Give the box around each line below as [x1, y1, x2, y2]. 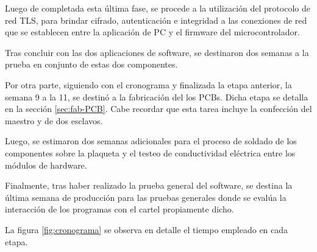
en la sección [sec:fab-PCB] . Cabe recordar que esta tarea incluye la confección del [5, 102, 312, 115]
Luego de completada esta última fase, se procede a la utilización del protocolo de [5, 2, 310, 14]
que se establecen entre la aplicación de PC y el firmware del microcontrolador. [5, 26, 300, 38]
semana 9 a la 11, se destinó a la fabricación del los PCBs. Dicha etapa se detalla [5, 90, 308, 103]
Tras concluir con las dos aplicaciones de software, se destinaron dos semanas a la [5, 46, 309, 58]
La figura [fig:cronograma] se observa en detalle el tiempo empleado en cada [5, 223, 288, 236]
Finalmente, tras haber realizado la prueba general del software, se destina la [5, 179, 293, 192]
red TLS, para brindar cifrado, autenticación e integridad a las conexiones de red [5, 13, 307, 26]
